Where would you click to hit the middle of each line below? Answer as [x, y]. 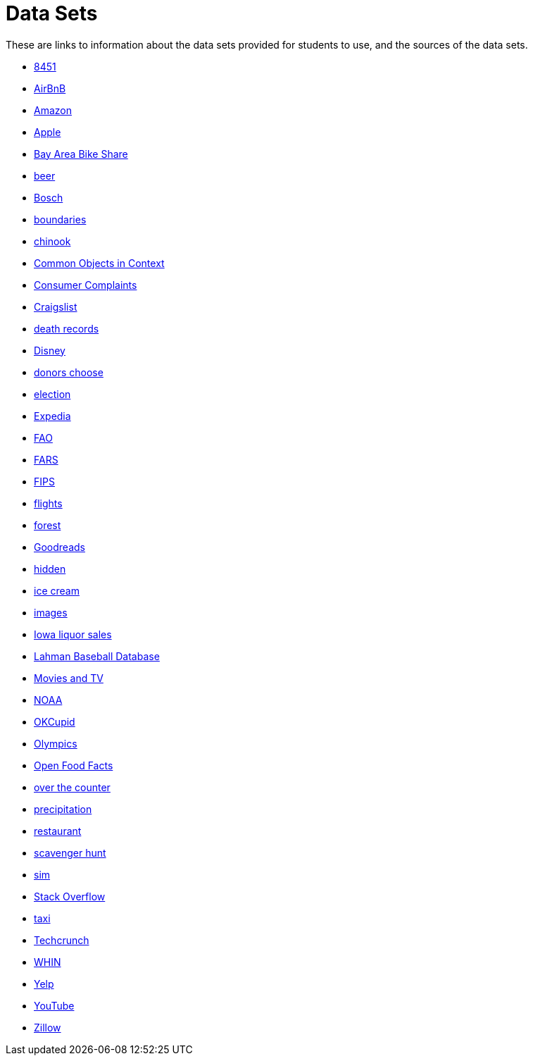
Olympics [56, 743]
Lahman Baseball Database [97, 656]
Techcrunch [62, 940]
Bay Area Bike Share [81, 154]
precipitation [63, 809]
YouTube [54, 1005]
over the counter [72, 787]
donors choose [69, 372]
